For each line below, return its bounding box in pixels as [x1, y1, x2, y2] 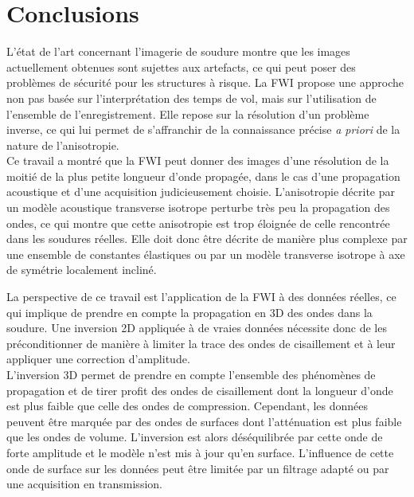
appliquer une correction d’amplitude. [6, 350, 190, 367]
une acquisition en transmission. [6, 475, 162, 492]
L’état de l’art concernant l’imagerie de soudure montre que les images [6, 43, 350, 60]
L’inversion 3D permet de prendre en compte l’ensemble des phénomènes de [6, 366, 376, 382]
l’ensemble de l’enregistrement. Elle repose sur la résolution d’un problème [6, 105, 369, 122]
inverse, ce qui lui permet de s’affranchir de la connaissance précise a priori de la [6, 121, 400, 138]
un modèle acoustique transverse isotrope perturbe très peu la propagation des [6, 199, 390, 216]
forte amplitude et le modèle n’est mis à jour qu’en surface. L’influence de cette [6, 444, 394, 460]
